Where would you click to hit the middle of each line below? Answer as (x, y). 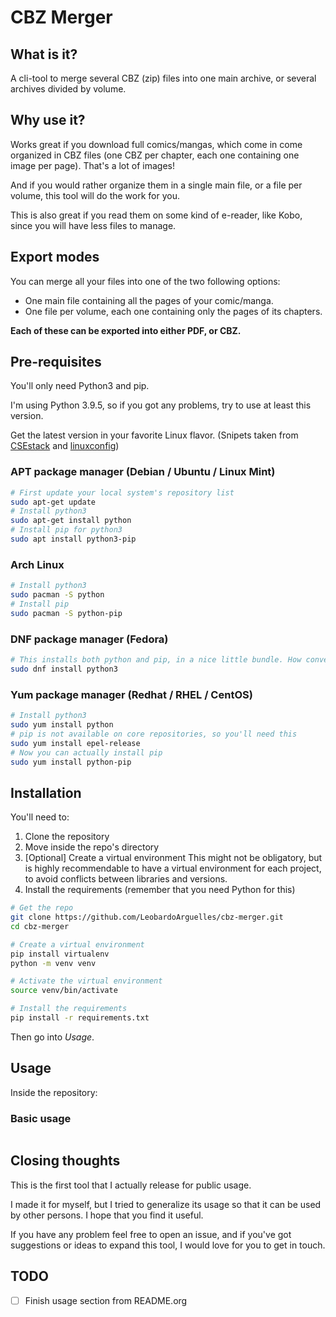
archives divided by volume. (68, 89)
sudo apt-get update (53, 502)
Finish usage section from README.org (106, 1300)
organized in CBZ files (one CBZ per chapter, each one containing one (155, 155)
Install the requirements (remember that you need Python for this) (160, 890)
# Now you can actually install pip (86, 752)
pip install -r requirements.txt (80, 1018)
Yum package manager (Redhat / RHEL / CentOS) (131, 694)
